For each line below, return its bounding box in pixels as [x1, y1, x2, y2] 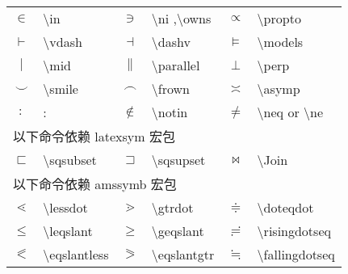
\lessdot [43, 198, 88, 217]
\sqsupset [151, 150, 206, 169]
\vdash [43, 32, 82, 51]
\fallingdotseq [257, 245, 335, 263]
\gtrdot [151, 198, 194, 217]
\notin [151, 103, 188, 121]
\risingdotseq [257, 221, 331, 240]
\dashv [151, 32, 191, 51]
